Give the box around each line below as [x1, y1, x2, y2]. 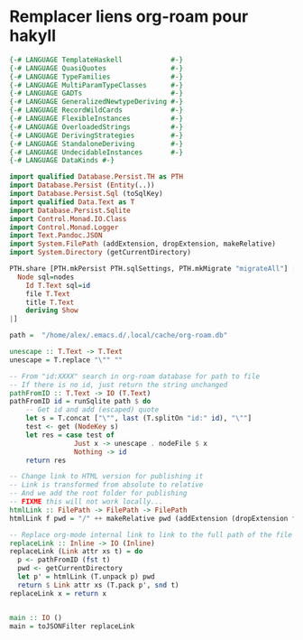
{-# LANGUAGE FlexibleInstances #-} [9, 115, 183, 124]
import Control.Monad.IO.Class [9, 214, 127, 223]
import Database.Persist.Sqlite [9, 206, 131, 215]
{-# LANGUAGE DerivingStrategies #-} [9, 131, 183, 140]
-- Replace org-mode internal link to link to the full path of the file [9, 530, 293, 539]
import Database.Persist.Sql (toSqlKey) [9, 190, 164, 199]
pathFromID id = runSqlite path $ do [9, 397, 151, 406]
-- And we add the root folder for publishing [9, 489, 188, 498]
